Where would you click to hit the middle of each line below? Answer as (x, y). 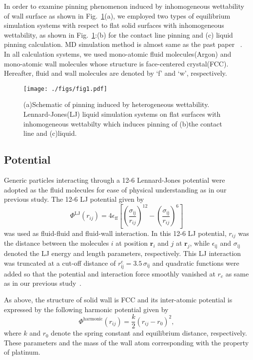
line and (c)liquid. (50, 133)
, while (200, 243)
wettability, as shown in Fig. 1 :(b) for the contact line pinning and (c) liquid (118, 34)
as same (237, 273)
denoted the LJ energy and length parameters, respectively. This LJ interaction (123, 253)
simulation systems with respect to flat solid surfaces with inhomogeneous (114, 25)
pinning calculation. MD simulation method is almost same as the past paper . (123, 44)
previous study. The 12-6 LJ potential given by (74, 199)
